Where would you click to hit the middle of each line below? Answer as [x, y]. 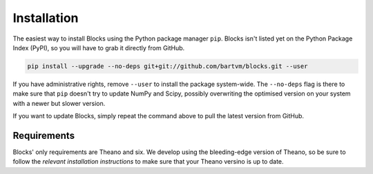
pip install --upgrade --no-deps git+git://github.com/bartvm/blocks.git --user [168, 66]
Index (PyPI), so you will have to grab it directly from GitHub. [99, 47]
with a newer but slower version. [59, 103]
